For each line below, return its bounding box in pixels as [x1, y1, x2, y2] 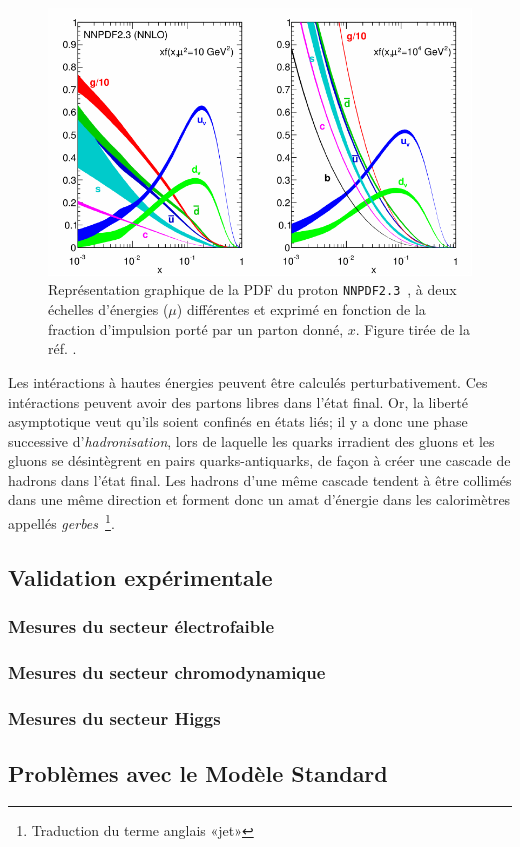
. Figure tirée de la [355, 318, 470, 339]
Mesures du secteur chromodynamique [8, 659, 326, 684]
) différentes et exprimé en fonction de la [176, 299, 426, 320]
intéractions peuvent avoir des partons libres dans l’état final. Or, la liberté [8, 391, 468, 412]
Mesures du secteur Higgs [8, 705, 221, 730]
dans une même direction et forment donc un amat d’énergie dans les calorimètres [8, 489, 511, 510]
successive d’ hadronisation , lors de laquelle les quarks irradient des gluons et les [8, 430, 495, 451]
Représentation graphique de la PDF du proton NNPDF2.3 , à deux [48, 279, 457, 300]
